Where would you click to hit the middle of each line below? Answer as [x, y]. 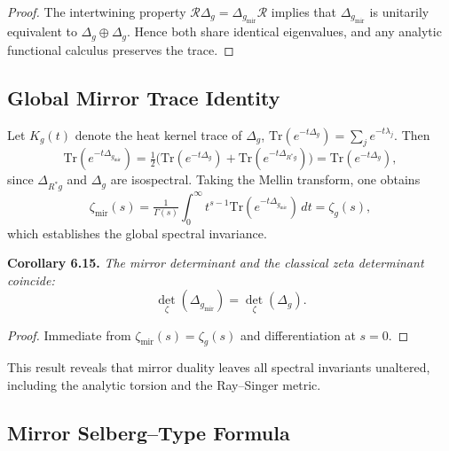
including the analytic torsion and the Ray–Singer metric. [164, 384]
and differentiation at [298, 334]
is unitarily [399, 12]
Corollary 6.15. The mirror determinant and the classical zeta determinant [216, 263]
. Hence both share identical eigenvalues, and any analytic [284, 31]
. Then [412, 134]
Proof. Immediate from [69, 334]
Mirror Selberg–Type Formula [149, 432]
